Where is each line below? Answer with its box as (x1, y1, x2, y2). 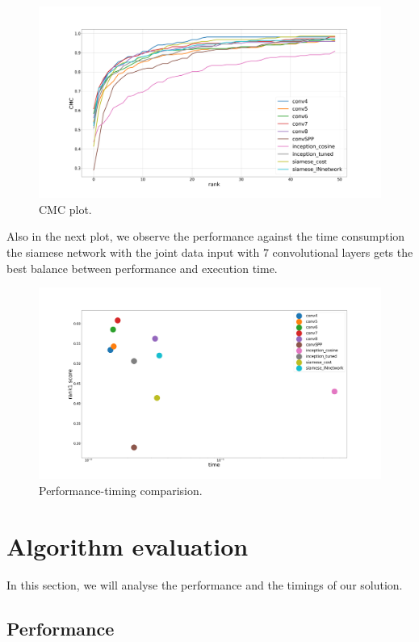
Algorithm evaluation (6, 529, 249, 562)
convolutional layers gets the (272, 244, 413, 261)
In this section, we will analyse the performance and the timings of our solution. (6, 576, 403, 593)
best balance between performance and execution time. (6, 259, 278, 276)
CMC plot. (39, 200, 92, 217)
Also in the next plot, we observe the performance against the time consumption (6, 228, 405, 245)
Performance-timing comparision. (39, 482, 203, 499)
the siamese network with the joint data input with (6, 244, 260, 261)
